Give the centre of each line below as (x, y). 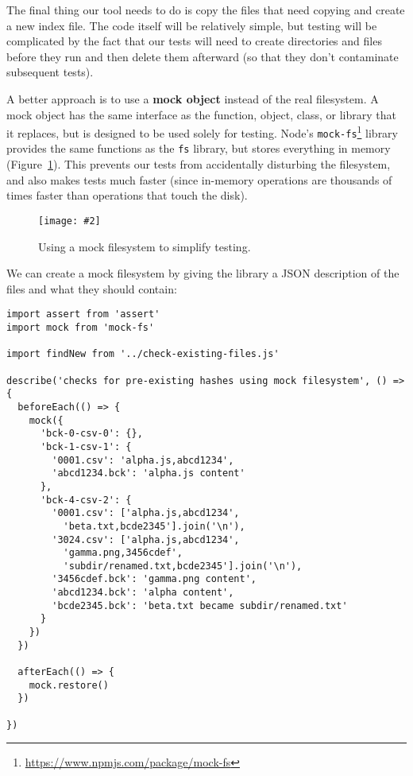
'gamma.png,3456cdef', (123, 553)
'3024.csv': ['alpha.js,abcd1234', (146, 539)
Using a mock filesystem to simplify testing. (145, 246)
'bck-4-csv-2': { (86, 500)
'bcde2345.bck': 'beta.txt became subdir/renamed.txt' (200, 605)
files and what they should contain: (92, 288)
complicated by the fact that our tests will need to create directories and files (194, 41)
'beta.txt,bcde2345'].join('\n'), (154, 526)
